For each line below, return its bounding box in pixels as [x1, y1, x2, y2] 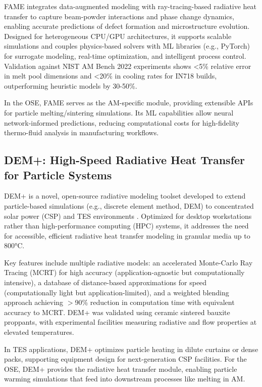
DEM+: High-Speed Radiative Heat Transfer [4, 152, 245, 168]
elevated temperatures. [4, 327, 74, 337]
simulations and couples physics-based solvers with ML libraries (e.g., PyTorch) [4, 41, 250, 51]
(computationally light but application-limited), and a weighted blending [4, 287, 229, 297]
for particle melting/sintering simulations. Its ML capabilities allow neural [4, 107, 234, 118]
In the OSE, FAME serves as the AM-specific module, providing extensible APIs [4, 97, 253, 108]
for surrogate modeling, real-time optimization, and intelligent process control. [4, 50, 246, 61]
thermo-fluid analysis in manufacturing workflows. [4, 127, 159, 138]
